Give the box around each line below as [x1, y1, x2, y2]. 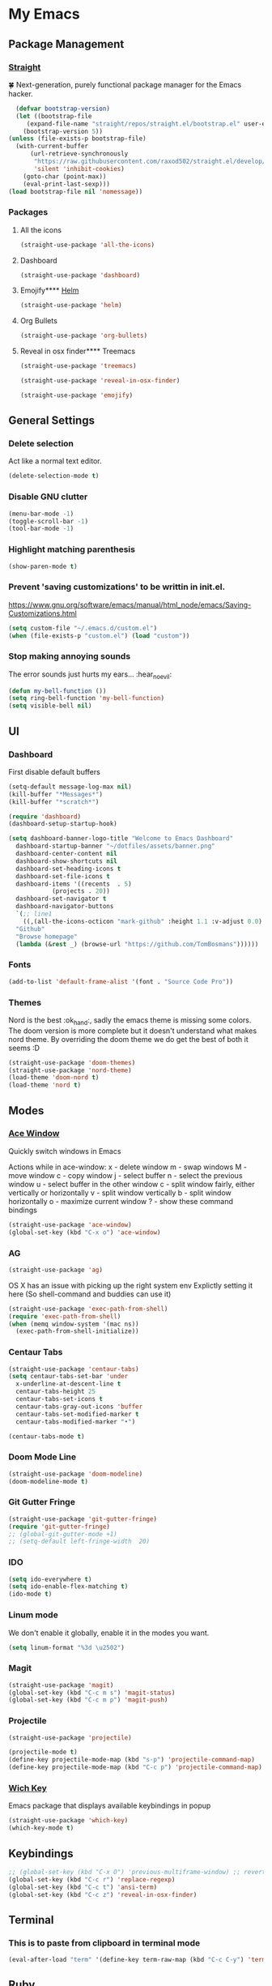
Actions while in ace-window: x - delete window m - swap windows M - [8, 1162, 248, 1172]
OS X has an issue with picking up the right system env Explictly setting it [8, 1280, 253, 1290]
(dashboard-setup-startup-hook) [8, 820, 117, 828]
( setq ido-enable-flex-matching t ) [8, 1582, 129, 1591]
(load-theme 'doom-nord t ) [8, 1074, 100, 1082]
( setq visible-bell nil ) [8, 702, 92, 710]
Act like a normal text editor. [8, 456, 102, 466]
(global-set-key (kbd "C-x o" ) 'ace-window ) [8, 1228, 161, 1236]
